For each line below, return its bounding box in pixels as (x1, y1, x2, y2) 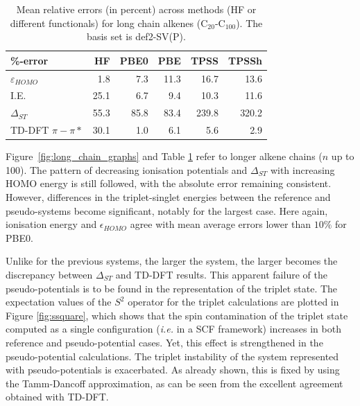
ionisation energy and (6, 217, 97, 231)
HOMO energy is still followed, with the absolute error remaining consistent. (6, 176, 332, 191)
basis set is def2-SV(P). (87, 29, 186, 44)
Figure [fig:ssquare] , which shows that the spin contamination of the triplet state (6, 308, 348, 322)
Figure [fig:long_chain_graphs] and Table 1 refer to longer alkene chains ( (6, 149, 323, 164)
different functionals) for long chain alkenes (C (10, 15, 208, 30)
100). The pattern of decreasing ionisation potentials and (6, 162, 248, 177)
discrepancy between (6, 267, 93, 281)
